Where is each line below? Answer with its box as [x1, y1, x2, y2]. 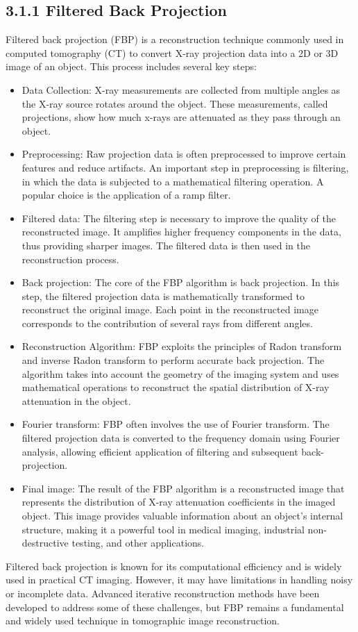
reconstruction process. [22, 251, 119, 266]
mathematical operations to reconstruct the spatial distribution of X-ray [22, 380, 330, 394]
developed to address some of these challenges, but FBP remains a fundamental [6, 599, 344, 614]
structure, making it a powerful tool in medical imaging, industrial [22, 522, 305, 536]
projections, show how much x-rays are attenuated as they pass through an [22, 110, 341, 124]
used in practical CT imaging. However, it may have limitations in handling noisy [6, 572, 353, 587]
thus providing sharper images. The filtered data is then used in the [22, 238, 310, 252]
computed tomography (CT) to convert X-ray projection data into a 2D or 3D [6, 45, 339, 60]
